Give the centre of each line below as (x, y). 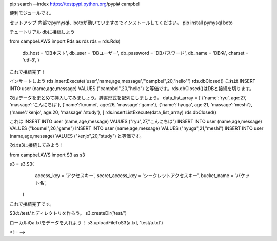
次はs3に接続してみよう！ (37, 145)
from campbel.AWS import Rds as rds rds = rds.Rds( (65, 41)
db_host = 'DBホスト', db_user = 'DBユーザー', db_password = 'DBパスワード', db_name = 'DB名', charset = (135, 53)
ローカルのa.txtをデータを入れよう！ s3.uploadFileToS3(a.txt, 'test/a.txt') (86, 223)
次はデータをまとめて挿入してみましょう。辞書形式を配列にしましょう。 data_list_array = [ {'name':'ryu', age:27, (128, 98)
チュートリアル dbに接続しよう (42, 32)
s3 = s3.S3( (22, 164)
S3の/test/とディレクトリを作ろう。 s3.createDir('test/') (68, 213)
